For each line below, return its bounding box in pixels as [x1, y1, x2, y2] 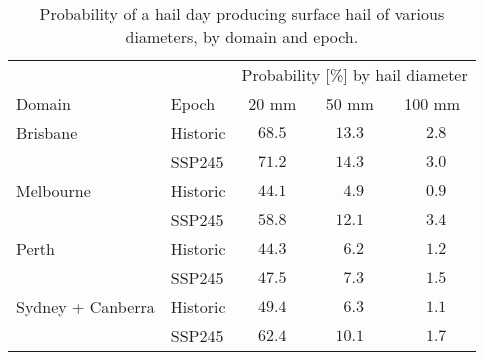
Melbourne [16, 179, 91, 202]
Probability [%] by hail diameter [241, 63, 468, 86]
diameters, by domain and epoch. [125, 25, 359, 48]
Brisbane [16, 121, 78, 144]
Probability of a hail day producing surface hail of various [39, 2, 445, 25]
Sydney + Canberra [16, 295, 155, 318]
